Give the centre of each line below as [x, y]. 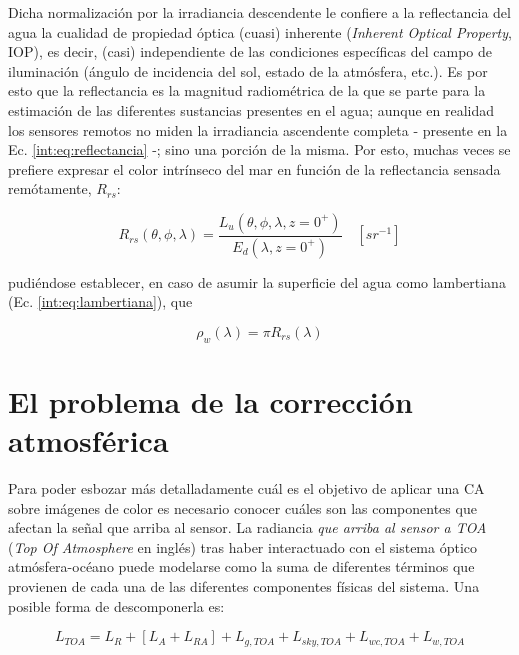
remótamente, [50, 188]
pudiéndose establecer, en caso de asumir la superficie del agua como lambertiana [257, 281]
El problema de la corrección [210, 400]
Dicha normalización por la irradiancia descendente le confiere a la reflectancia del [259, 12]
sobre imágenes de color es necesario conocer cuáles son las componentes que [242, 507]
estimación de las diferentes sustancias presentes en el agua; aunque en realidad [251, 109]
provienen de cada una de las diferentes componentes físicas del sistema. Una [244, 586]
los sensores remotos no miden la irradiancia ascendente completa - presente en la [258, 129]
